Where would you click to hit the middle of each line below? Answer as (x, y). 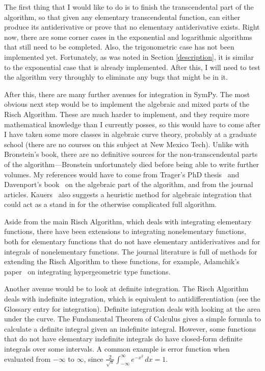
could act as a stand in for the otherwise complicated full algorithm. (111, 204)
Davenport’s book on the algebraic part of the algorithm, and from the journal (129, 184)
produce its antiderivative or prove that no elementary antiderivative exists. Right (132, 27)
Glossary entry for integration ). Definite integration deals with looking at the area (132, 308)
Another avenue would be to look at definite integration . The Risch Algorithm (126, 288)
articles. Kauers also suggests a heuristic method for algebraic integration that (128, 194)
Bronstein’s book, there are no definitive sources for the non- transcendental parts (131, 154)
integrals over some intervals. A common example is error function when (117, 349)
